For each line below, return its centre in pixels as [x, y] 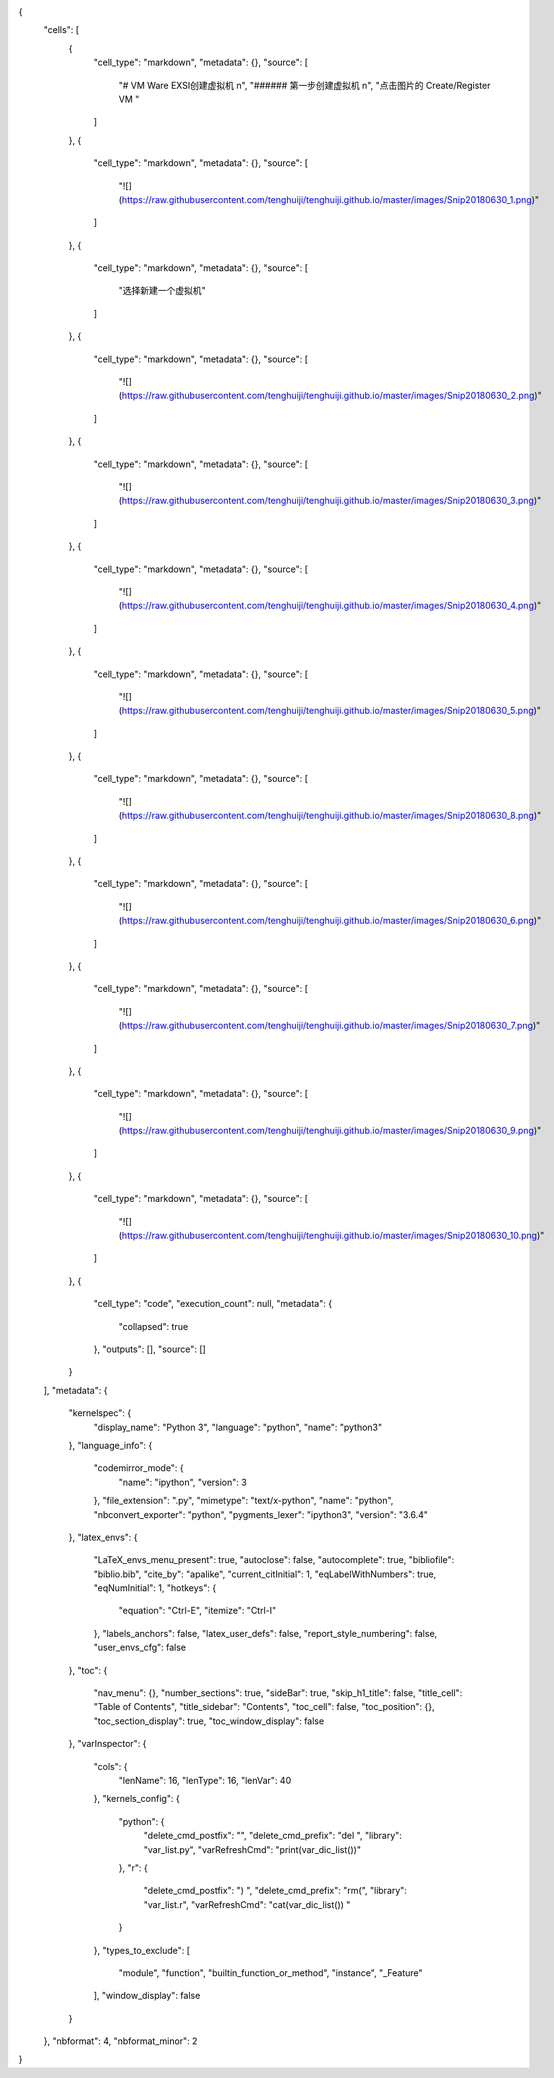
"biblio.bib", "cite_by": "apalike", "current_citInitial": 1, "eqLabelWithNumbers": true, [265, 1574]
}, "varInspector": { [107, 1744]
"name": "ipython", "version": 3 [182, 1482]
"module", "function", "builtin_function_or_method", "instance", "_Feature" [271, 1972]
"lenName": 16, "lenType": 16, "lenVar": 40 [205, 1780]
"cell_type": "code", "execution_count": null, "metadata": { [213, 1304]
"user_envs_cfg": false [140, 1647]
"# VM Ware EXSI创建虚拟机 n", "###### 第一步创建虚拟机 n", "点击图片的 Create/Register [304, 85]
